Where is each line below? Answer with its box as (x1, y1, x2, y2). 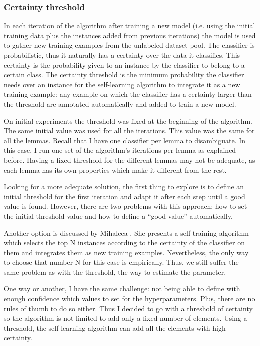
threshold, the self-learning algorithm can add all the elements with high (4, 322, 226, 333)
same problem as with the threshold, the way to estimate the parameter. (4, 266, 226, 277)
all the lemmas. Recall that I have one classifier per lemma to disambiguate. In (4, 135, 246, 145)
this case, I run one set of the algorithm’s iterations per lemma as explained (4, 145, 236, 155)
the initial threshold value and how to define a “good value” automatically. (4, 210, 233, 221)
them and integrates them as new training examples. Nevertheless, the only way (4, 247, 249, 257)
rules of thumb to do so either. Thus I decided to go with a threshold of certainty (4, 303, 253, 313)
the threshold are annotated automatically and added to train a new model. (4, 98, 236, 109)
